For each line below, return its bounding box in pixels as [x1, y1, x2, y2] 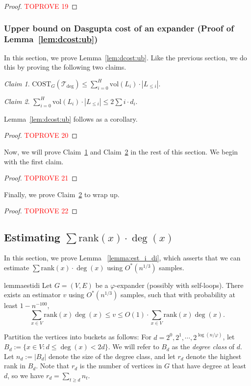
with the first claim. [4, 156, 64, 166]
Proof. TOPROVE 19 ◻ [4, 1, 77, 11]
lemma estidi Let [4, 280, 52, 290]
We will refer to [112, 341, 159, 352]
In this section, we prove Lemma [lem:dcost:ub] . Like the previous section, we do [4, 52, 247, 62]
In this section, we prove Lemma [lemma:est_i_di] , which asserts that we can [4, 253, 241, 263]
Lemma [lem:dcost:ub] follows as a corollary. [4, 113, 138, 124]
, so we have [7, 370, 44, 380]
